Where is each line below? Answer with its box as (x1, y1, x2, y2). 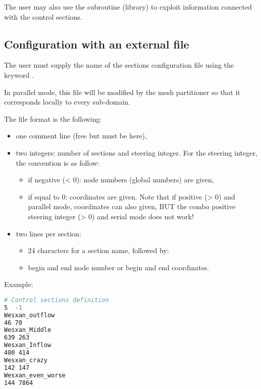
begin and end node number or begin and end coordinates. (28, 262, 210, 272)
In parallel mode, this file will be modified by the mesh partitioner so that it (4, 86, 240, 97)
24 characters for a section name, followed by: (28, 245, 169, 256)
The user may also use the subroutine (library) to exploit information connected (4, 2, 252, 12)
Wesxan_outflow (4, 311, 55, 319)
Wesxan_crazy (4, 356, 47, 364)
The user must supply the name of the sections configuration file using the (4, 60, 234, 70)
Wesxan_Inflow (4, 342, 51, 349)
